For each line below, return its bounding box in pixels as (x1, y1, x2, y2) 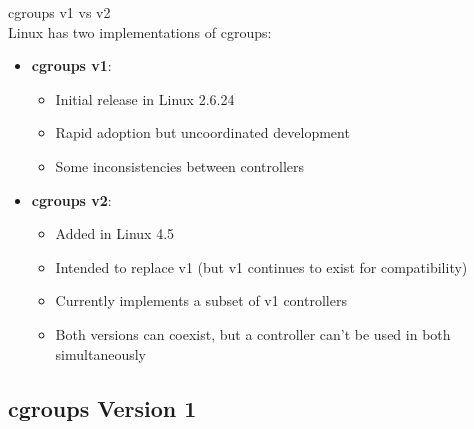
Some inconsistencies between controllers (55, 155, 305, 176)
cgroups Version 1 (8, 392, 197, 423)
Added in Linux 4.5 (55, 223, 175, 244)
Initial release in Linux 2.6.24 (55, 88, 235, 109)
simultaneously (55, 343, 146, 364)
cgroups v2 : (31, 189, 112, 210)
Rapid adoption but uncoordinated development (55, 122, 350, 143)
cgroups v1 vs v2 (8, 2, 111, 22)
